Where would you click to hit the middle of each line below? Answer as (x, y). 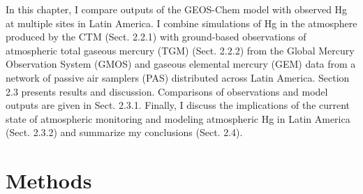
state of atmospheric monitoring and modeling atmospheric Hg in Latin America (178, 118)
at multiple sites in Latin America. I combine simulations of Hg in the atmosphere (181, 23)
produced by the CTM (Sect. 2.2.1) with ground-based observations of (156, 37)
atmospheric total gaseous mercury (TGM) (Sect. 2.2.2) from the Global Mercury (180, 50)
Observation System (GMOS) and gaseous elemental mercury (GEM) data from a (181, 64)
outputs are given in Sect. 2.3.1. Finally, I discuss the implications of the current (178, 105)
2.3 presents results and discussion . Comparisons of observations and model (167, 91)
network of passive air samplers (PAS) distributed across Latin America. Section (178, 77)
